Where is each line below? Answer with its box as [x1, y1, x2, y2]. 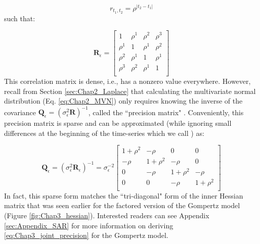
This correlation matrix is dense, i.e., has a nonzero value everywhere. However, [4, 75, 251, 86]
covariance [4, 107, 36, 117]
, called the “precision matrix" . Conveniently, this [88, 107, 244, 117]
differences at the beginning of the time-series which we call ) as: [4, 127, 204, 138]
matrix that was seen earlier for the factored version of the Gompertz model [4, 200, 240, 211]
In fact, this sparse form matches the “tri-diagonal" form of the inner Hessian [4, 190, 243, 201]
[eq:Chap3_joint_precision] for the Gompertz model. [4, 230, 168, 240]
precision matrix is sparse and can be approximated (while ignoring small [4, 118, 232, 128]
